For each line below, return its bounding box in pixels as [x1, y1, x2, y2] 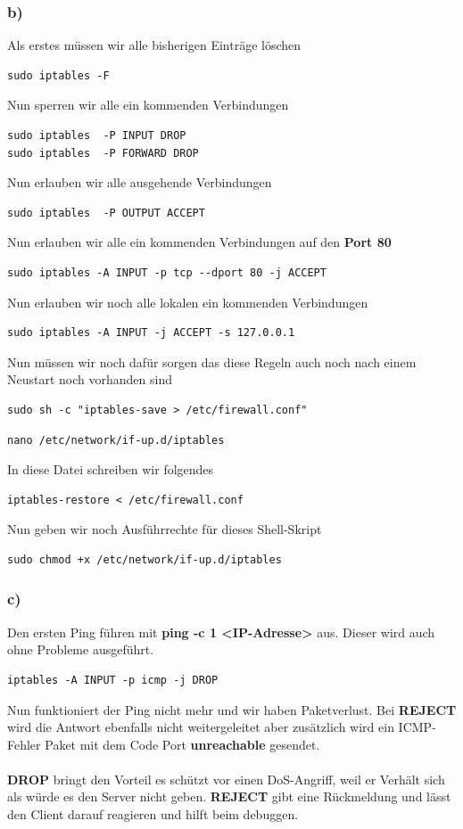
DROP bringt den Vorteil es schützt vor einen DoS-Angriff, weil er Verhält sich [7, 769, 445, 788]
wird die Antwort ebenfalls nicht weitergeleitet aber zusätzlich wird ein [7, 718, 394, 736]
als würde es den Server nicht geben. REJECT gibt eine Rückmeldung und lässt [7, 787, 451, 806]
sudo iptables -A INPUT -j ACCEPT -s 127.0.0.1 [7, 326, 295, 340]
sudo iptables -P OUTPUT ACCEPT [7, 206, 205, 219]
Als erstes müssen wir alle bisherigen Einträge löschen [7, 36, 302, 54]
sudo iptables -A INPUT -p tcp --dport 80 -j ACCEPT [7, 266, 327, 279]
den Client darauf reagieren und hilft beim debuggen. [7, 805, 299, 824]
